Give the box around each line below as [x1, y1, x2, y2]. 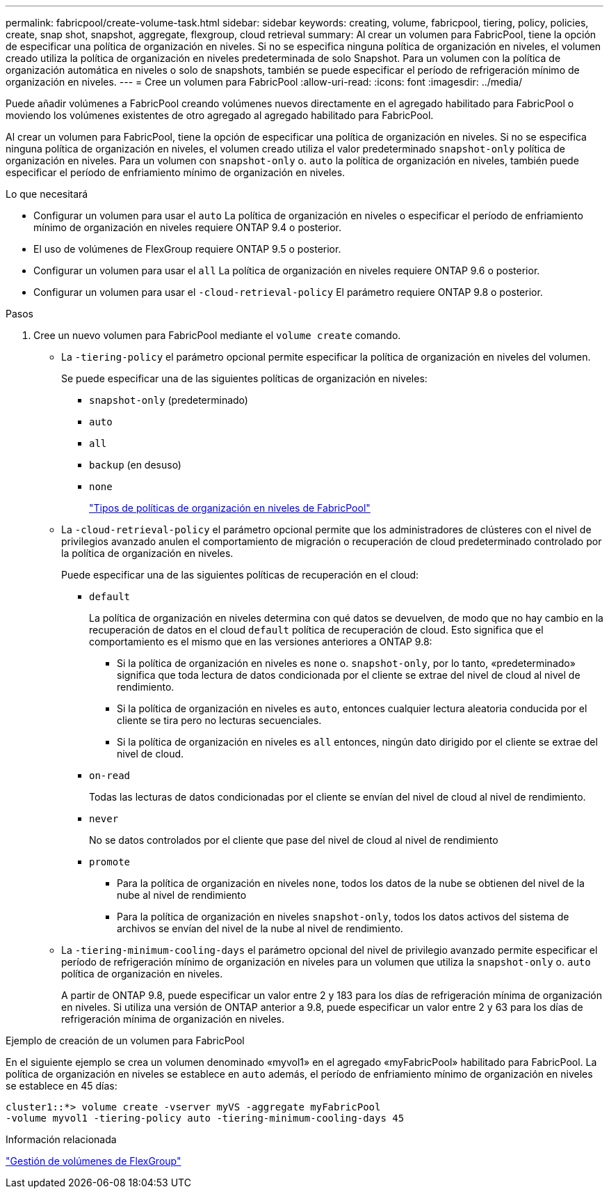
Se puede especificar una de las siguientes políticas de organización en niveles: [61, 372, 428, 384]
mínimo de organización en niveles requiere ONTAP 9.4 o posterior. [33, 221, 342, 233]
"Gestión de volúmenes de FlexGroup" [6, 1155, 181, 1167]
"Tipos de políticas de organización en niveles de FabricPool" [89, 502, 371, 514]
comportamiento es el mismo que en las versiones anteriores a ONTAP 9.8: [89, 636, 432, 647]
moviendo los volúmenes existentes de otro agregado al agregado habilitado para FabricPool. [6, 109, 434, 121]
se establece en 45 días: [6, 1080, 117, 1092]
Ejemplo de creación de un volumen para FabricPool [6, 1035, 245, 1046]
